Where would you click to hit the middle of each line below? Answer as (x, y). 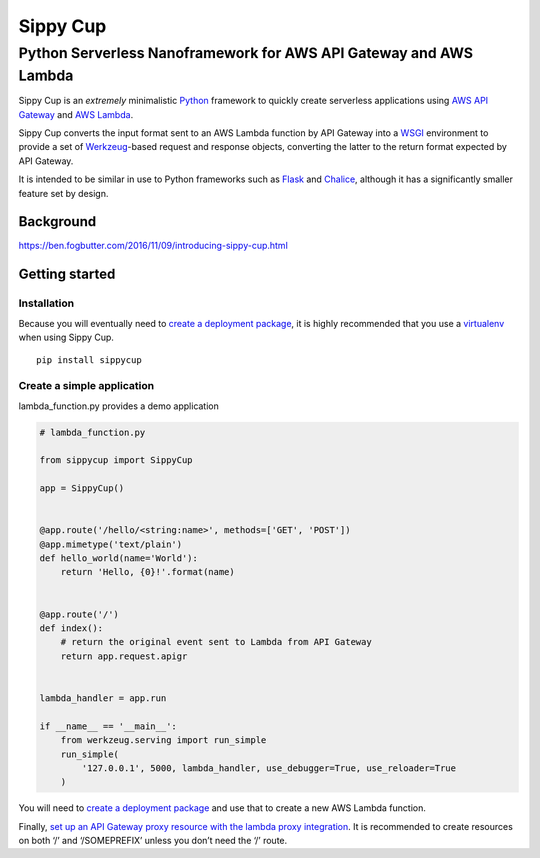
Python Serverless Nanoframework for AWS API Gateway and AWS (246, 53)
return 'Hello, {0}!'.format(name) (147, 572)
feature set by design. (63, 193)
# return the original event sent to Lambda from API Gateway (216, 642)
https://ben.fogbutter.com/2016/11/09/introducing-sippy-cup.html (153, 246)
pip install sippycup (89, 360)
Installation (46, 303)
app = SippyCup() (82, 488)
